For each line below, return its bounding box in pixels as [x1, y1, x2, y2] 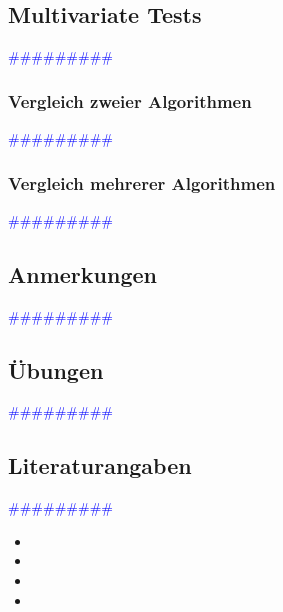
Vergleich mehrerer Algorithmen [8, 170, 276, 195]
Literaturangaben [8, 450, 192, 481]
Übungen [8, 354, 104, 385]
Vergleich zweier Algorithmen [8, 88, 252, 113]
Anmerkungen [8, 258, 157, 289]
